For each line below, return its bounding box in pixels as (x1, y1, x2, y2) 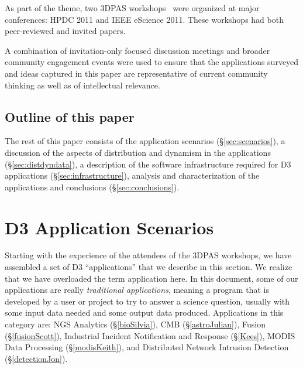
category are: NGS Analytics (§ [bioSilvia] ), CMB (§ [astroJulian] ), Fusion (5, 318, 266, 330)
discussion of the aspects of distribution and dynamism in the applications (5, 146, 271, 158)
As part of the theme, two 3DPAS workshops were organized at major (5, 2, 260, 13)
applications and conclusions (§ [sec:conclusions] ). (5, 180, 180, 193)
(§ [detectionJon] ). (5, 352, 68, 364)
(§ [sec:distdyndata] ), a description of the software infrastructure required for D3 (5, 158, 291, 170)
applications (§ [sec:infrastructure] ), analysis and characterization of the (5, 169, 260, 182)
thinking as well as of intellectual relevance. (5, 78, 160, 91)
